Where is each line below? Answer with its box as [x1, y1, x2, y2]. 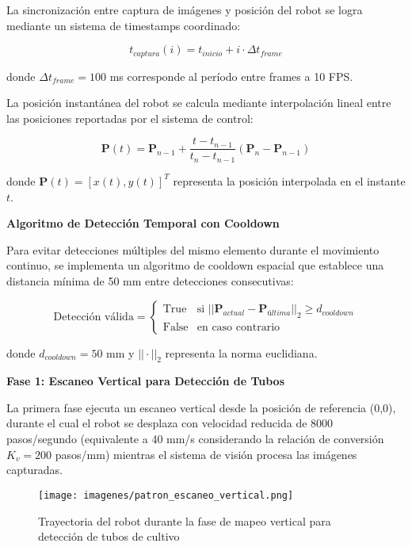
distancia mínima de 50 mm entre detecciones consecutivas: [6, 272, 294, 289]
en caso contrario [196, 321, 280, 333]
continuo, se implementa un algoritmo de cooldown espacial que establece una [6, 257, 384, 273]
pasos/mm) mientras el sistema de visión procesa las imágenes [55, 446, 357, 462]
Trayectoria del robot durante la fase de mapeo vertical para [38, 512, 331, 529]
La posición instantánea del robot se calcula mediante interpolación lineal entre [6, 94, 391, 111]
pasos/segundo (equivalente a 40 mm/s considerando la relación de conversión [6, 430, 384, 447]
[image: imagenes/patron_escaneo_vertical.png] [38, 489, 294, 501]
